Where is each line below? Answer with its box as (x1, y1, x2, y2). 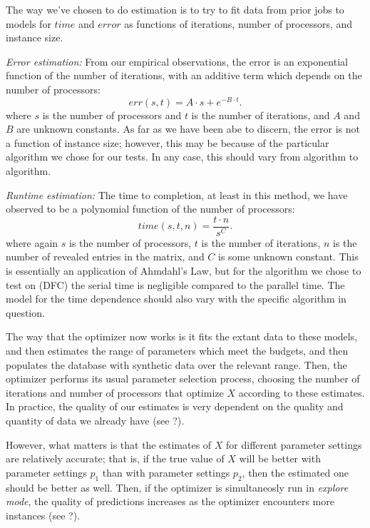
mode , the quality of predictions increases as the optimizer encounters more (6, 494, 334, 509)
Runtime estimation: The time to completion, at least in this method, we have (6, 187, 348, 202)
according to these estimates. (238, 385, 365, 400)
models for (6, 16, 51, 31)
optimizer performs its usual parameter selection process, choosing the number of (6, 371, 360, 386)
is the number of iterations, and (191, 107, 330, 122)
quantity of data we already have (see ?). (6, 412, 185, 427)
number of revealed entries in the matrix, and (6, 249, 205, 264)
